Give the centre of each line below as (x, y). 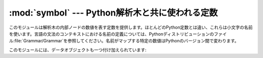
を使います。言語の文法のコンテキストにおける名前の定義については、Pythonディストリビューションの (112, 34)
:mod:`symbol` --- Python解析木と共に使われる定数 (113, 13)
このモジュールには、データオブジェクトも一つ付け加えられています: (78, 50)
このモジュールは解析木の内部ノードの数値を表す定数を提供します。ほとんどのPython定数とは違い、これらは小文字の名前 (131, 27)
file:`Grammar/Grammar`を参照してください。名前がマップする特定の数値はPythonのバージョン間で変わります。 (127, 41)
